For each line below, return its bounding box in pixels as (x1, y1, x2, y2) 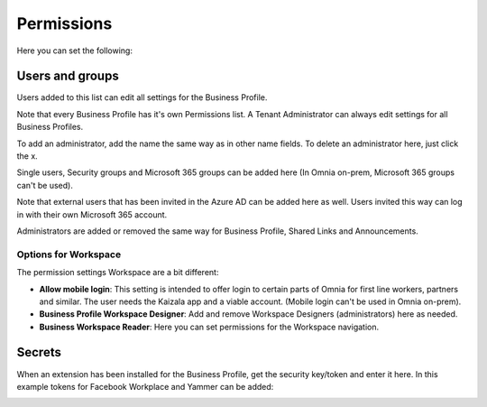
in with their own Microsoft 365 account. (16, 208, 168, 220)
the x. (16, 151, 38, 162)
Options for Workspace (16, 248, 122, 261)
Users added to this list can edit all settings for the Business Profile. (16, 92, 268, 103)
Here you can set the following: (16, 45, 133, 56)
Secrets (16, 345, 62, 360)
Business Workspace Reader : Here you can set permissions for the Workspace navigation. (39, 321, 379, 332)
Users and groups (16, 69, 119, 84)
